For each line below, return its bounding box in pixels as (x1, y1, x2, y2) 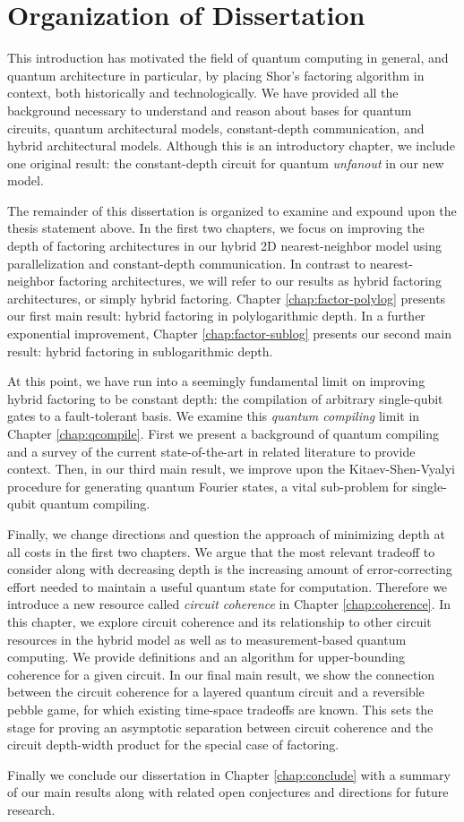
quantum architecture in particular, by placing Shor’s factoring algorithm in (7, 65, 425, 84)
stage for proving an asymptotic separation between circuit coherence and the (7, 717, 434, 736)
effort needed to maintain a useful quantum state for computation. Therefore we (7, 577, 448, 595)
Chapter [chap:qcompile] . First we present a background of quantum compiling (7, 424, 439, 442)
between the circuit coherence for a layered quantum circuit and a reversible (7, 682, 425, 701)
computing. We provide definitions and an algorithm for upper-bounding (7, 647, 406, 666)
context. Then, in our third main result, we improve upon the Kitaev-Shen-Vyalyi (7, 459, 455, 478)
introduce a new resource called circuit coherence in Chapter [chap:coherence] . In (7, 595, 451, 613)
